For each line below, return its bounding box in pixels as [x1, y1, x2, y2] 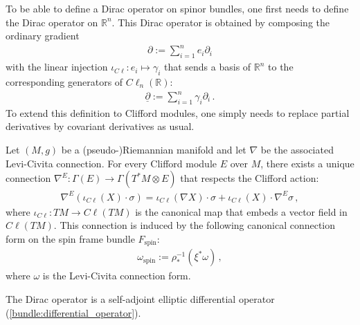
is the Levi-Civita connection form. [42, 268, 191, 283]
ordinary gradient [6, 28, 80, 43]
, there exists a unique [260, 156, 354, 170]
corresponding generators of [6, 74, 123, 89]
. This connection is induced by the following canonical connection [53, 218, 336, 232]
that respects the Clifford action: [180, 171, 319, 185]
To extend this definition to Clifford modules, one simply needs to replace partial [6, 105, 350, 120]
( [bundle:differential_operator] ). [6, 305, 141, 319]
